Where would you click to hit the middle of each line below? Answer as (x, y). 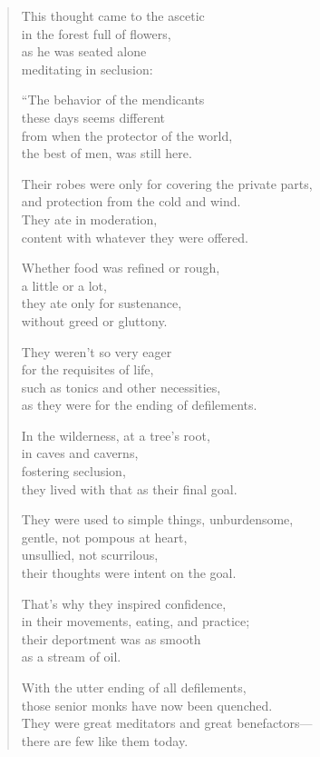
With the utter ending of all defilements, (134, 687)
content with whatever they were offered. (135, 237)
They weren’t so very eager (97, 351)
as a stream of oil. (71, 657)
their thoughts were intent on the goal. (129, 573)
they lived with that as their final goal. (129, 488)
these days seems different (93, 117)
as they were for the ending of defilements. (139, 405)
